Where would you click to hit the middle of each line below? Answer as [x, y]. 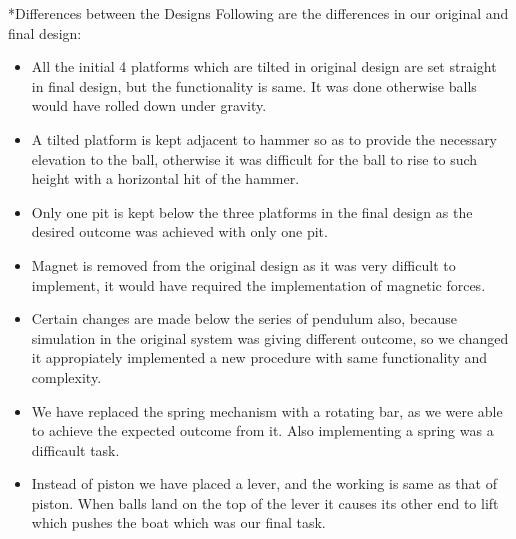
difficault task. [75, 449]
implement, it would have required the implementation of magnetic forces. [258, 284]
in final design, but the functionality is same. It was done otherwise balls [254, 85]
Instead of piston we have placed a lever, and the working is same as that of [264, 483]
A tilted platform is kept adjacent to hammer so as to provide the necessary [264, 138]
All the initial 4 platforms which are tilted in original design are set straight [264, 66]
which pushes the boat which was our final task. [178, 522]
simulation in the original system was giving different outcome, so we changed [270, 337]
